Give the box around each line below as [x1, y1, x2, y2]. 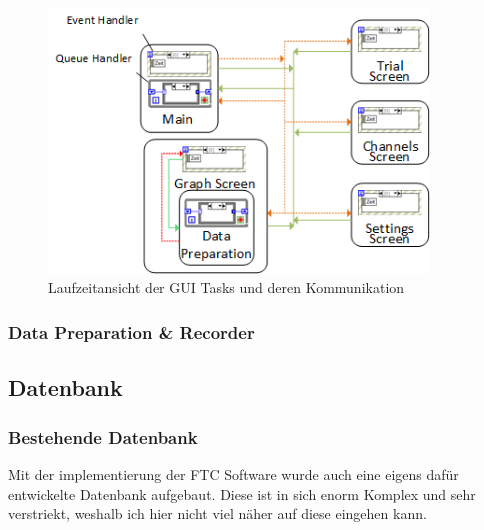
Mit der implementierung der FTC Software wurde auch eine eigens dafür [8, 463, 459, 484]
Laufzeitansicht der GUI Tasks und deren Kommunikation [48, 277, 405, 298]
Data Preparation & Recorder [8, 320, 255, 344]
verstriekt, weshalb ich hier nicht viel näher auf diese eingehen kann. [8, 503, 427, 524]
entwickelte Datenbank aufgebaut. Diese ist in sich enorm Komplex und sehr [8, 483, 476, 504]
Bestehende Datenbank [8, 424, 198, 449]
